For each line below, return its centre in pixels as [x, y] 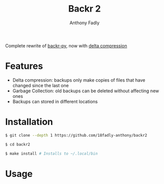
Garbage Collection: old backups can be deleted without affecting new [86, 91]
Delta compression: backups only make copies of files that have [79, 80]
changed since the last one [40, 85]
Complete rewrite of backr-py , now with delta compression [66, 45]
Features [24, 66]
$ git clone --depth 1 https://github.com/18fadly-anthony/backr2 [76, 135]
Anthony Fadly [85, 23]
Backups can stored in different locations [55, 101]
